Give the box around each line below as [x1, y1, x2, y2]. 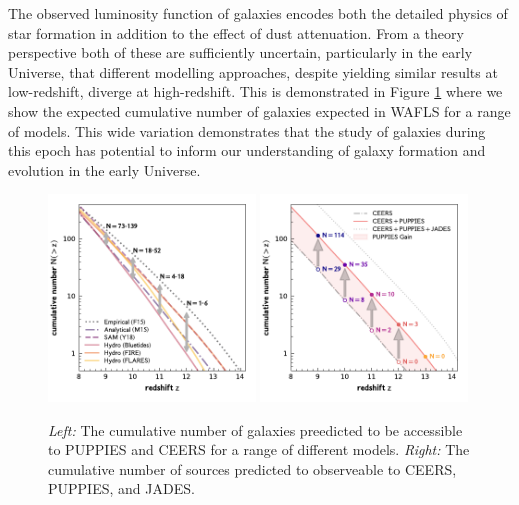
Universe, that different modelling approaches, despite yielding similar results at [8, 61, 498, 82]
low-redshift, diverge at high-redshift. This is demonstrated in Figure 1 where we [8, 81, 503, 102]
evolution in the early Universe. [8, 159, 201, 180]
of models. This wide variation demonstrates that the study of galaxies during [8, 120, 486, 141]
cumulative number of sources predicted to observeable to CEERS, [48, 458, 457, 479]
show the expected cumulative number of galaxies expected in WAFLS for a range [8, 100, 511, 121]
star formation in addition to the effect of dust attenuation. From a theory [8, 22, 464, 43]
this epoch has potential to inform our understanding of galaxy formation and [8, 140, 486, 161]
